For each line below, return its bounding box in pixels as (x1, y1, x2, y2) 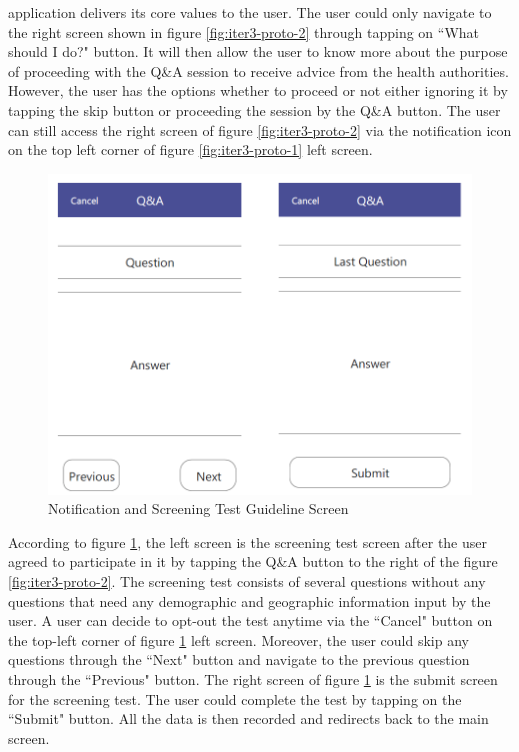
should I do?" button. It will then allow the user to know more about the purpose (8, 41, 508, 62)
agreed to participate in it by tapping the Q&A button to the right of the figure (8, 551, 498, 572)
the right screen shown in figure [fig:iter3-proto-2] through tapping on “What (8, 21, 480, 42)
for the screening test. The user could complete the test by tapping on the (8, 688, 462, 709)
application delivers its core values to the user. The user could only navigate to (8, 2, 492, 22)
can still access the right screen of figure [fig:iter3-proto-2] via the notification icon (8, 119, 512, 140)
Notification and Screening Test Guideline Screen (48, 498, 349, 519)
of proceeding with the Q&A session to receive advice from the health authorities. (8, 60, 509, 81)
